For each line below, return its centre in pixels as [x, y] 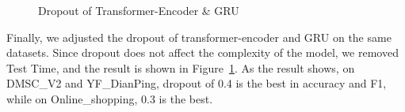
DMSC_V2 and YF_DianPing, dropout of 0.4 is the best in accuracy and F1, [197, 83]
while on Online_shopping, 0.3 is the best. [110, 98]
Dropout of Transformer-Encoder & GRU [139, 10]
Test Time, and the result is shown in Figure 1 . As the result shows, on [181, 67]
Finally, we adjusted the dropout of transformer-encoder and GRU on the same [199, 37]
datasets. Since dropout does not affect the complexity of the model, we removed [202, 52]
